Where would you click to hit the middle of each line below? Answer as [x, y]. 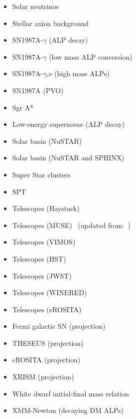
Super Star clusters [41, 174]
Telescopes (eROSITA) [47, 309]
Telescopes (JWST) [42, 275]
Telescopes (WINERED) [50, 292]
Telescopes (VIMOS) [44, 242]
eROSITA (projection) [46, 360]
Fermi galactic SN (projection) [59, 326]
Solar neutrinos [35, 6]
